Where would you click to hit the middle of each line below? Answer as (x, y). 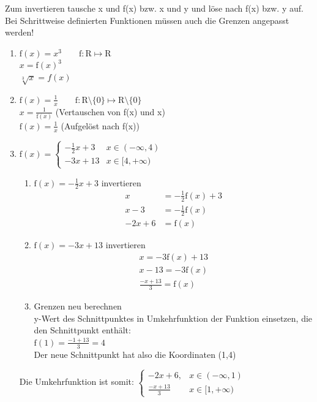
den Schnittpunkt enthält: (82, 330)
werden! (20, 32)
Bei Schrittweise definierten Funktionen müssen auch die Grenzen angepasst (147, 20)
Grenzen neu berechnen (78, 306)
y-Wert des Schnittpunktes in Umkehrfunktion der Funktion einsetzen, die (173, 318)
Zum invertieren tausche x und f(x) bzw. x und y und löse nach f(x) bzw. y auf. (154, 8)
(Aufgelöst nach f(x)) (100, 125)
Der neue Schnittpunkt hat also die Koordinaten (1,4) (135, 354)
